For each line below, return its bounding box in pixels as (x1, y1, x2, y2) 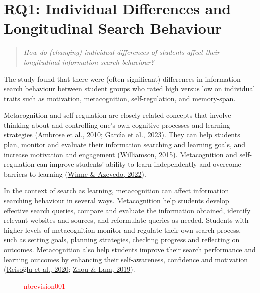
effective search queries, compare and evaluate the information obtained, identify (4, 205, 251, 215)
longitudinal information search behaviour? (23, 56, 154, 67)
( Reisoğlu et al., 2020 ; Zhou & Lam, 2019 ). (4, 264, 135, 274)
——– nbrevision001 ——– (4, 280, 85, 291)
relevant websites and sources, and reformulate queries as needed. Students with (4, 215, 249, 225)
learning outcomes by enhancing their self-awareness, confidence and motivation (4, 254, 248, 264)
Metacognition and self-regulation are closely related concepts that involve (4, 110, 231, 120)
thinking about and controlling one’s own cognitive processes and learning (4, 119, 230, 130)
